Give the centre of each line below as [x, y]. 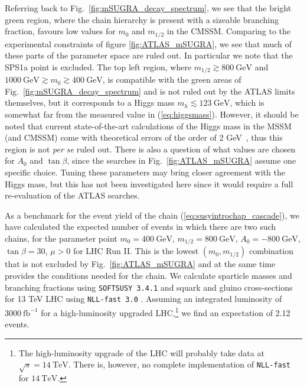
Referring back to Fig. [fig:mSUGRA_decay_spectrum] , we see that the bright [148, 8]
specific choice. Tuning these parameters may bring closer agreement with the [145, 172]
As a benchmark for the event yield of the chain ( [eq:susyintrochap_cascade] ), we [152, 215]
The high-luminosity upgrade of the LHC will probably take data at [141, 352]
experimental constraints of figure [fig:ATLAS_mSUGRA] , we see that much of [148, 43]
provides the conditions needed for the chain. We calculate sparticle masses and [148, 276]
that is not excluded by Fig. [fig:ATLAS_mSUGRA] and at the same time [140, 264]
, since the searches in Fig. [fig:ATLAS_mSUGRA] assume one [182, 160]
